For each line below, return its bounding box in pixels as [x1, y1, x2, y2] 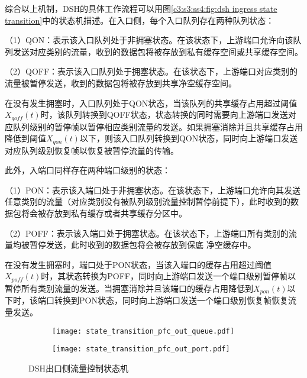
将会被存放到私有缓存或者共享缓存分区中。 [21, 207, 187, 219]
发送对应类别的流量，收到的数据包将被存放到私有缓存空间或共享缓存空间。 [12, 45, 303, 57]
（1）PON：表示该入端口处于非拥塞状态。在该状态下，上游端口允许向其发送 [5, 183, 300, 196]
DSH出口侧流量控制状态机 [28, 361, 128, 374]
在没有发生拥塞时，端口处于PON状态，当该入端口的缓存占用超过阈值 [5, 258, 272, 270]
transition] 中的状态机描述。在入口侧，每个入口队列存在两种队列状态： [5, 14, 274, 26]
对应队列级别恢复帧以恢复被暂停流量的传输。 [5, 144, 179, 156]
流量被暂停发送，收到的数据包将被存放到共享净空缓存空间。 [5, 76, 237, 89]
